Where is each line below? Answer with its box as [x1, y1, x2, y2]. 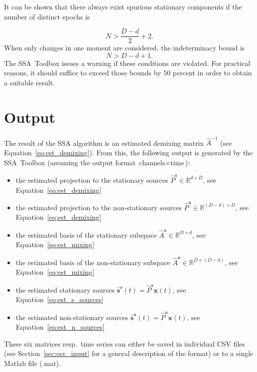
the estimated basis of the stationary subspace [15, 229, 157, 240]
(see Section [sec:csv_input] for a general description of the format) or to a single [4, 348, 254, 359]
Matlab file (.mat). [4, 358, 61, 368]
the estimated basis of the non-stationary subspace [15, 257, 170, 267]
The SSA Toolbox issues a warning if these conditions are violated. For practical [4, 57, 251, 68]
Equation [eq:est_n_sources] [15, 322, 105, 332]
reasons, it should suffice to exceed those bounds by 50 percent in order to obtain [4, 67, 252, 78]
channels [139, 159, 165, 167]
